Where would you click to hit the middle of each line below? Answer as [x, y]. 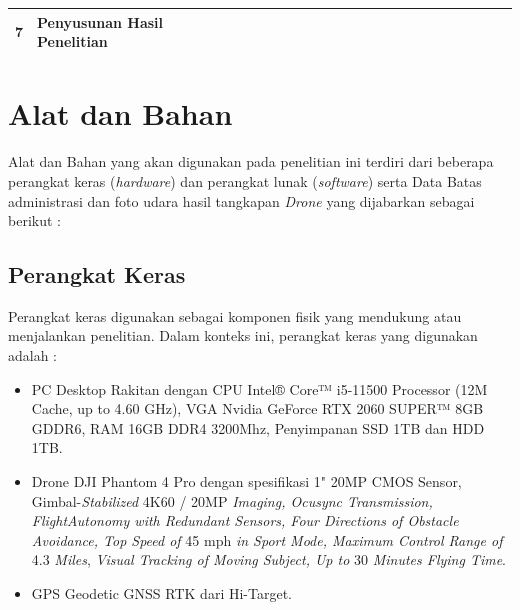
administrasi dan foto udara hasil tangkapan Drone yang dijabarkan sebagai [241, 200]
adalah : [33, 355]
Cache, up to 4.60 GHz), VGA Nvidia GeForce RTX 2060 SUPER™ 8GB [257, 408]
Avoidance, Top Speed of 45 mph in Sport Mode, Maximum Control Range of [267, 539]
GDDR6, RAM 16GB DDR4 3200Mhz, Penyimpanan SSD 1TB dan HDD [258, 427]
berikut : [34, 220]
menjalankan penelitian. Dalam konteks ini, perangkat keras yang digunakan [243, 335]
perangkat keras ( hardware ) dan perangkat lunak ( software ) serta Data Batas [245, 180]
